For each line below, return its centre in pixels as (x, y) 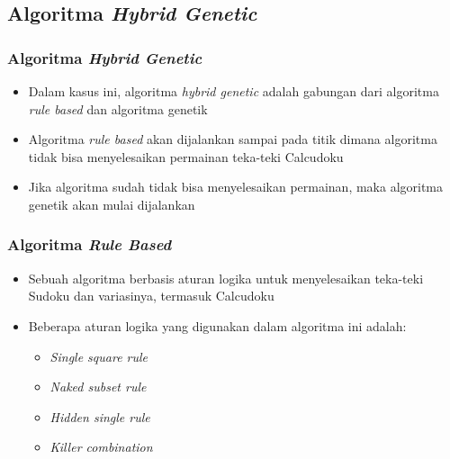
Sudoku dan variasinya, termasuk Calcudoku (151, 296)
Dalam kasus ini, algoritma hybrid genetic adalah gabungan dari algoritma (234, 91)
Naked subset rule (98, 387)
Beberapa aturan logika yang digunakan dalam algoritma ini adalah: (217, 325)
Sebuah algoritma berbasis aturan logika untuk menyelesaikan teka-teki (226, 278)
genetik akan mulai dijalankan (112, 204)
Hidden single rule (100, 416)
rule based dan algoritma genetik (118, 108)
